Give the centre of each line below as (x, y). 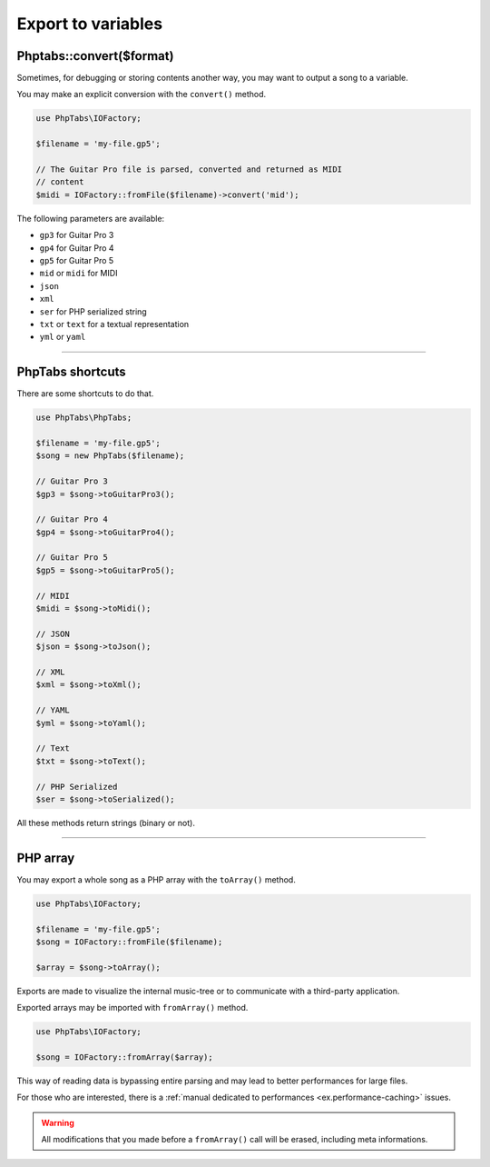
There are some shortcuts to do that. (85, 394)
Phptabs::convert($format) (95, 56)
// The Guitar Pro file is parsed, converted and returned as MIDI (189, 170)
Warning (58, 1122)
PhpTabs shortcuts (71, 372)
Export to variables (90, 24)
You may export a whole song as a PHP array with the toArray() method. (157, 879)
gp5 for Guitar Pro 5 (77, 260)
